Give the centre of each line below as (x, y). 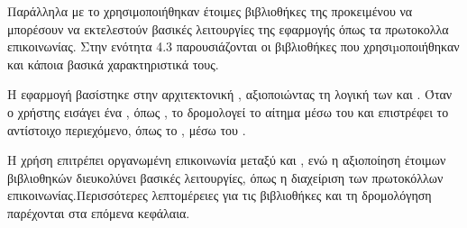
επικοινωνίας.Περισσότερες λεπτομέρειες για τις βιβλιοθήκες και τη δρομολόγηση (220, 195)
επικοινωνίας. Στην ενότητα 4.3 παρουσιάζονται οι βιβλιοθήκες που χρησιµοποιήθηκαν (233, 46)
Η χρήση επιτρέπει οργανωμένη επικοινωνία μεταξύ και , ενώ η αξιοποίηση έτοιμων (227, 160)
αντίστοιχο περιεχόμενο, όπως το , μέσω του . (127, 129)
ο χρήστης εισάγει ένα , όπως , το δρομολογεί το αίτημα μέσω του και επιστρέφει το (228, 111)
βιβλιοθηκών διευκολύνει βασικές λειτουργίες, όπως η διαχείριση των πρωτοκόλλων (225, 177)
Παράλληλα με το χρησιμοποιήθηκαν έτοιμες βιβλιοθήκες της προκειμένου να (210, 11)
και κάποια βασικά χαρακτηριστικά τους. (113, 64)
